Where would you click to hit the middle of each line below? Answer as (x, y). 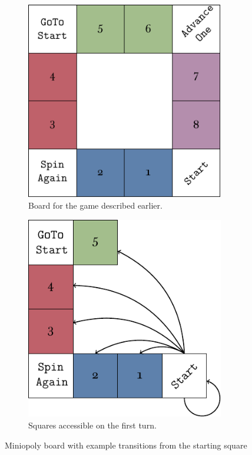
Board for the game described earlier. (95, 205)
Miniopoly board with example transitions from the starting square (126, 445)
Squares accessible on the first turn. (92, 425)
